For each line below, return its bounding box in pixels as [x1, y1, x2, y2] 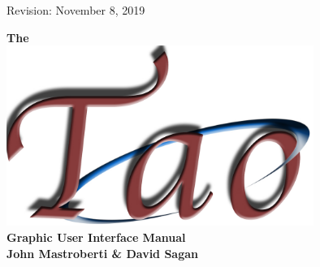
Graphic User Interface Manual [6, 228, 186, 245]
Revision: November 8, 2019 [6, 2, 145, 18]
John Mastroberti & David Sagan [6, 244, 198, 261]
